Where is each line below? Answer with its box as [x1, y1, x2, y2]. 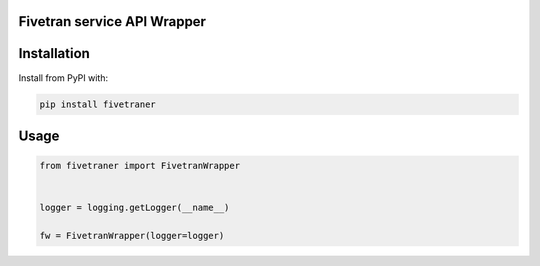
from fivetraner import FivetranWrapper [39, 160, 240, 172]
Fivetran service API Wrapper [18, 13, 207, 30]
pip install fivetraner [39, 98, 157, 110]
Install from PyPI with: [18, 71, 109, 84]
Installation [18, 45, 90, 62]
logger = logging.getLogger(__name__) [39, 202, 230, 214]
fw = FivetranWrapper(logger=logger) [39, 230, 225, 242]
